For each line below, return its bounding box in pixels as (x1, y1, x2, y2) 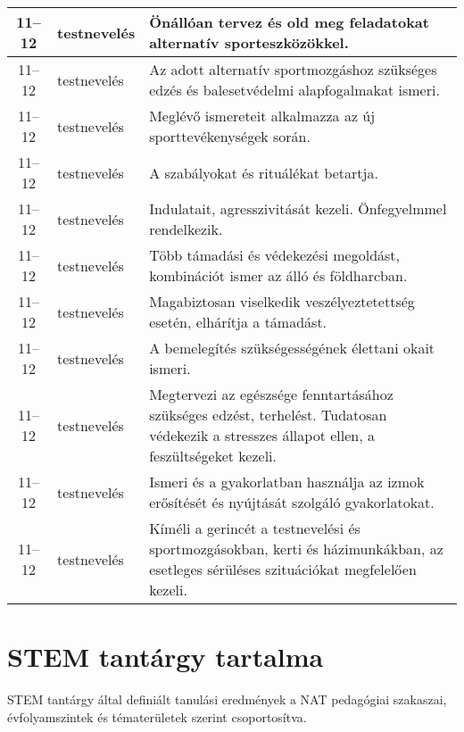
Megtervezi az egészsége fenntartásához (149, 384, 394, 404)
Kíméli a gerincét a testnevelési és (149, 518, 360, 538)
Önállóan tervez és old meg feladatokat (149, 12, 429, 32)
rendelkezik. (149, 219, 223, 239)
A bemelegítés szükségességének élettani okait (149, 337, 435, 358)
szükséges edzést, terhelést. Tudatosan (149, 404, 387, 425)
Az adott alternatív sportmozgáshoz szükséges (149, 59, 437, 79)
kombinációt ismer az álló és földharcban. (149, 265, 408, 286)
